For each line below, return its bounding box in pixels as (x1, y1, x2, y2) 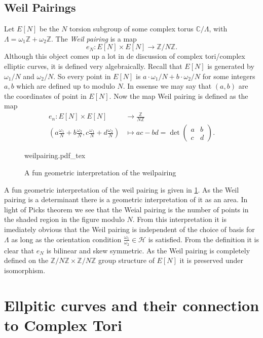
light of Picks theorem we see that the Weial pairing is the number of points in (4, 204, 249, 214)
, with (209, 23, 228, 34)
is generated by (207, 60, 254, 71)
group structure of (98, 255, 155, 266)
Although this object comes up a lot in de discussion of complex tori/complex (4, 51, 245, 61)
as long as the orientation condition (11, 234, 122, 244)
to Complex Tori (4, 314, 122, 335)
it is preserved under (179, 255, 244, 266)
